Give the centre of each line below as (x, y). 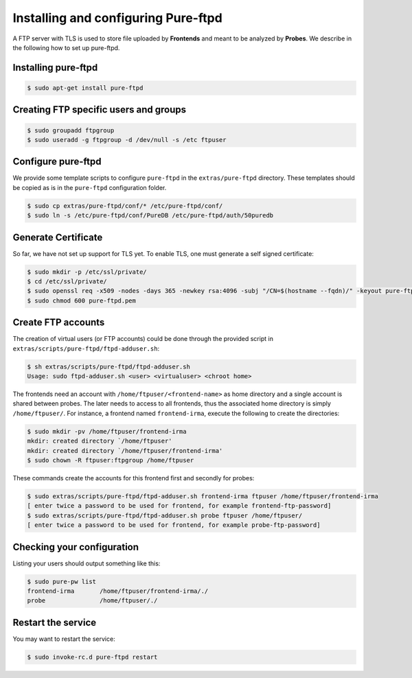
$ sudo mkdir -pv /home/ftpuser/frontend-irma (107, 431)
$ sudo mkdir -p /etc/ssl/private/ (87, 272)
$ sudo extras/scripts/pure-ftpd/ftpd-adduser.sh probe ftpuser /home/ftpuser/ (165, 515)
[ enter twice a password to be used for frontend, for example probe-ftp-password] (174, 525)
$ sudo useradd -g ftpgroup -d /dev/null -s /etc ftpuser (127, 140)
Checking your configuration (76, 547)
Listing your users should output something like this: (87, 563)
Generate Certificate (58, 237)
